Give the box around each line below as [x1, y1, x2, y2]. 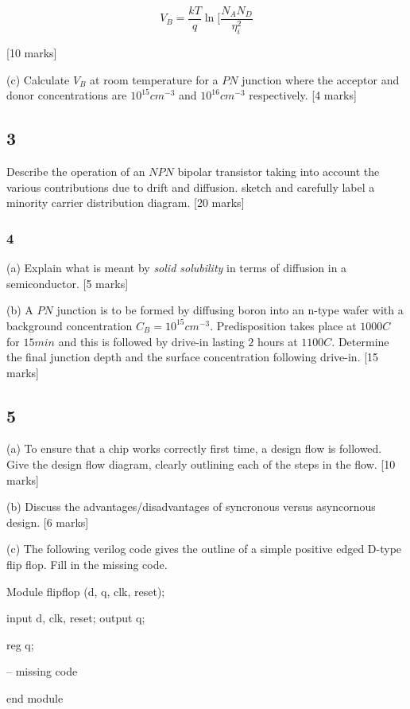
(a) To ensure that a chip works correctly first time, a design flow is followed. [6, 440, 382, 457]
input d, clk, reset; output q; [6, 610, 145, 626]
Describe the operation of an [6, 163, 145, 180]
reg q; [6, 636, 34, 653]
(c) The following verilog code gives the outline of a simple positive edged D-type [6, 540, 402, 557]
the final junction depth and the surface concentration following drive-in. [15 [6, 349, 379, 365]
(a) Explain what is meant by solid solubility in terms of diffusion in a [6, 259, 347, 276]
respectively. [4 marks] [249, 87, 357, 103]
